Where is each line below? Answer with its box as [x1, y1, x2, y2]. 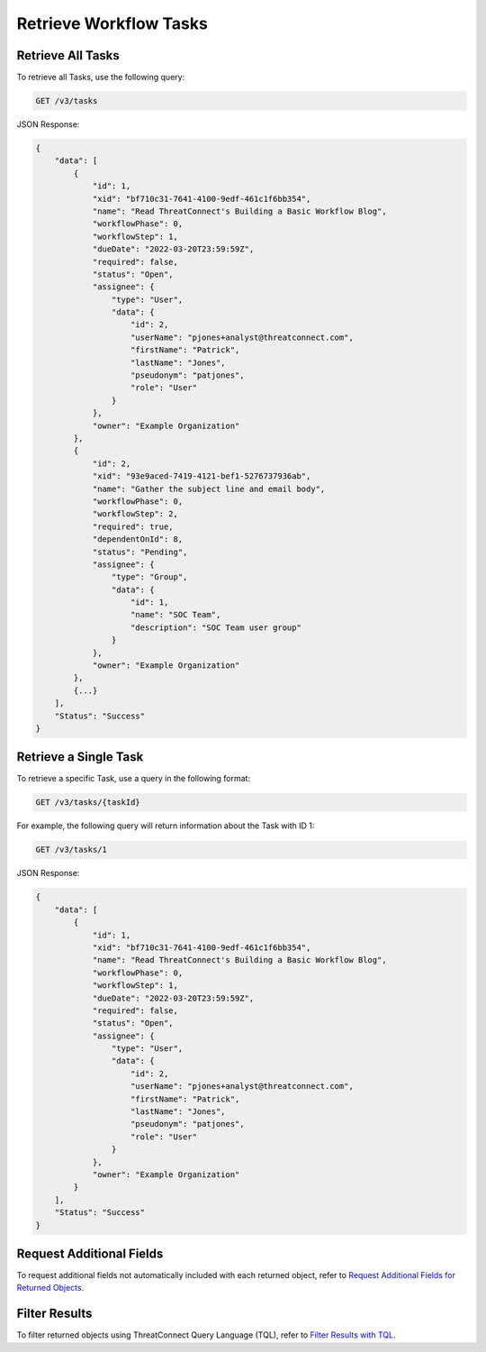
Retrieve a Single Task [16, 749, 144, 765]
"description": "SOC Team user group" [130, 622, 301, 633]
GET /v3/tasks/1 [35, 845, 108, 855]
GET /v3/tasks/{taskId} [35, 798, 141, 808]
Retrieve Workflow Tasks [16, 14, 209, 33]
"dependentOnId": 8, [92, 534, 184, 544]
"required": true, [92, 521, 175, 532]
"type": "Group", [111, 572, 188, 582]
